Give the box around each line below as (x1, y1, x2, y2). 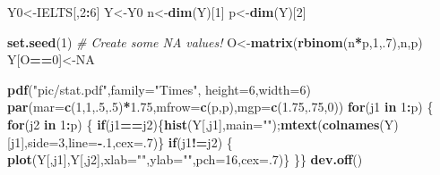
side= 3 (27, 132, 65, 151)
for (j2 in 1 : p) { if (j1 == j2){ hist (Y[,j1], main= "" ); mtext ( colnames (7, 114, 380, 133)
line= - (68, 132, 103, 151)
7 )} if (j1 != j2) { (146, 132, 233, 151)
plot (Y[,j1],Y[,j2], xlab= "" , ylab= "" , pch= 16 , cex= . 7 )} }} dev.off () (7, 150, 363, 169)
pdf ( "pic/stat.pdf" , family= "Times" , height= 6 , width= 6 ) (7, 79, 311, 98)
